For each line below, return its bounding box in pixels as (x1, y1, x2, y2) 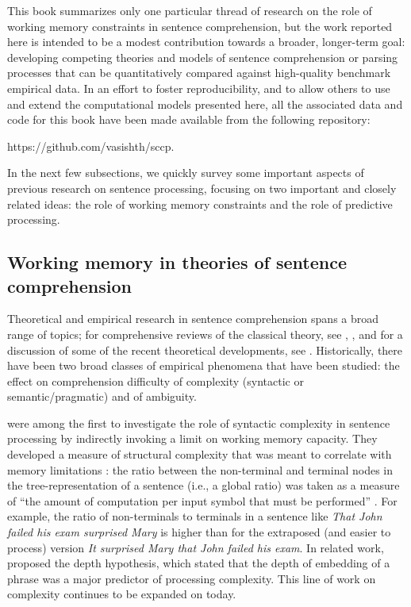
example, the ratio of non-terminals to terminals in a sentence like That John (7, 508, 382, 524)
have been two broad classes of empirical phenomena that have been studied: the (7, 357, 400, 374)
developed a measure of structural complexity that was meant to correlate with (7, 446, 392, 463)
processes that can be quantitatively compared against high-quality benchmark (7, 64, 391, 81)
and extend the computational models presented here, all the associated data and (7, 95, 403, 112)
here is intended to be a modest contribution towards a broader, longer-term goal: (7, 33, 405, 50)
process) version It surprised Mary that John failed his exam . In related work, (7, 539, 384, 555)
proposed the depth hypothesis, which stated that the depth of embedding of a (7, 555, 390, 571)
